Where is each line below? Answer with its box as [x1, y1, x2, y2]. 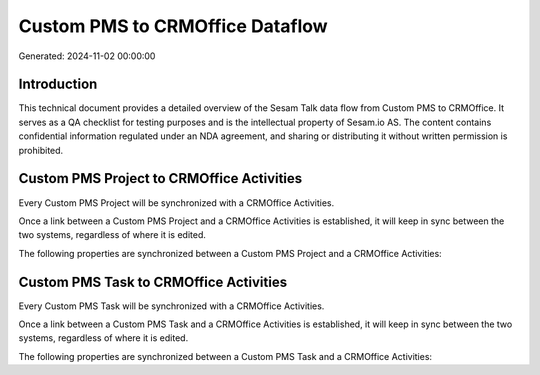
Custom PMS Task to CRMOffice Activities [18, 273, 288, 290]
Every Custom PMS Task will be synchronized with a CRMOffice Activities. [18, 300, 325, 312]
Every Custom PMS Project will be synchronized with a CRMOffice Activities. [18, 196, 335, 209]
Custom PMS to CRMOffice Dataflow [18, 15, 329, 37]
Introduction [18, 76, 98, 93]
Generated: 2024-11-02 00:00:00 [18, 50, 156, 62]
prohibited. [18, 144, 64, 156]
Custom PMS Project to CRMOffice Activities [18, 170, 303, 187]
